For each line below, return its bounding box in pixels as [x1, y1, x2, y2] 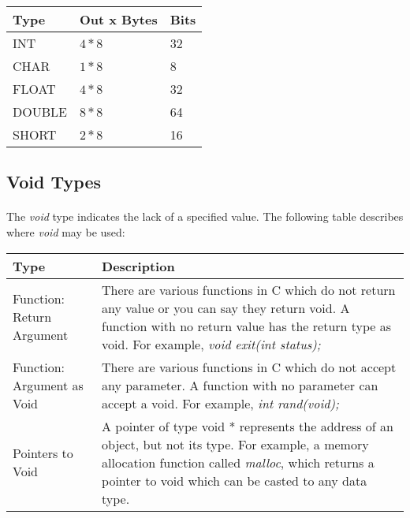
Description [102, 256, 175, 275]
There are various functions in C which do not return [102, 280, 396, 299]
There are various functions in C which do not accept [102, 357, 397, 376]
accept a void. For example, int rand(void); [102, 393, 339, 412]
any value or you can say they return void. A [102, 298, 350, 317]
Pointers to [13, 444, 73, 463]
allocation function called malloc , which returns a [102, 453, 375, 471]
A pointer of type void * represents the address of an [102, 416, 393, 435]
